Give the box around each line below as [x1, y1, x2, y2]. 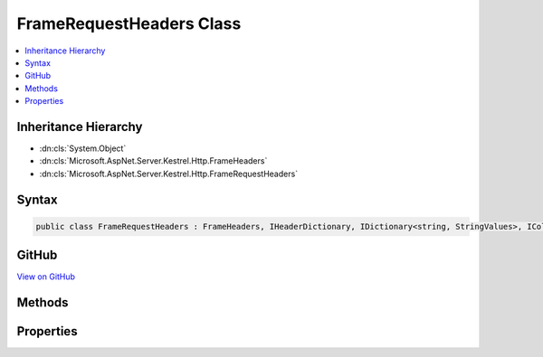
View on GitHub [16, 271, 76, 282]
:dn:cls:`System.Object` [39, 143, 127, 154]
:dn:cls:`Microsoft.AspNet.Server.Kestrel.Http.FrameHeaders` [39, 155, 268, 166]
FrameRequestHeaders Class [16, 14, 242, 33]
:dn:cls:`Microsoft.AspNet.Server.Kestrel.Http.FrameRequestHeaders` [39, 168, 299, 179]
